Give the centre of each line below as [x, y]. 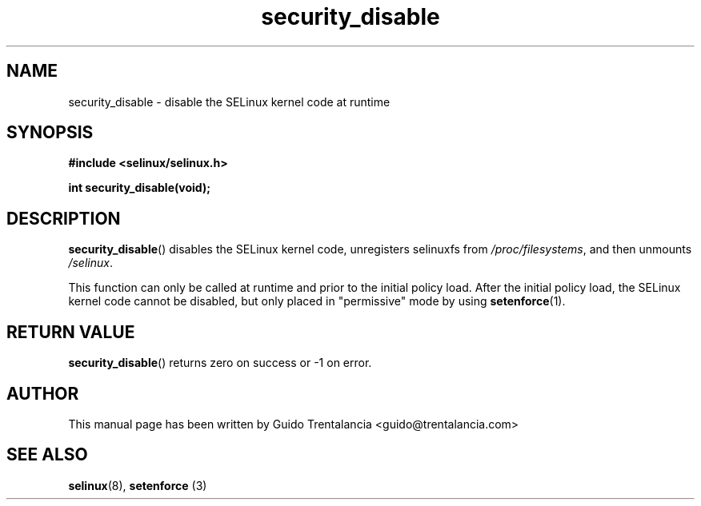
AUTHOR [43, 393]
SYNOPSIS [50, 133]
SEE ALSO [47, 455]
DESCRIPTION [64, 218]
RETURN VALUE [71, 332]
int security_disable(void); [139, 188]
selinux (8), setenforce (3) [138, 485]
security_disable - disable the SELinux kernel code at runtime [229, 102]
